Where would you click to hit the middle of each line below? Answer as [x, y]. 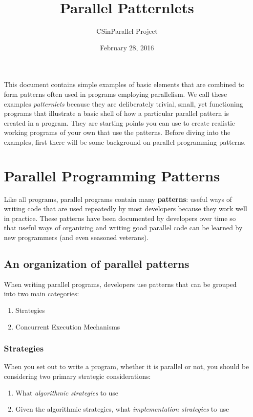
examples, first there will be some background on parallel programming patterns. [125, 142]
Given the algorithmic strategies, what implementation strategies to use [122, 409]
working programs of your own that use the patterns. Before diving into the [117, 132]
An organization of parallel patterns [97, 263]
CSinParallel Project [127, 31]
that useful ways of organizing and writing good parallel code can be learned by [123, 228]
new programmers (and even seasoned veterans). [76, 237]
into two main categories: [42, 294]
